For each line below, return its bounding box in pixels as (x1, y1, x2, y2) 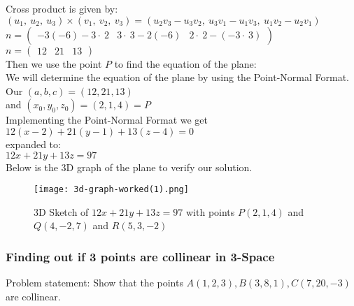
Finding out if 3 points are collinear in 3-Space (6, 247, 275, 265)
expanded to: (6, 136, 61, 151)
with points (186, 204, 235, 219)
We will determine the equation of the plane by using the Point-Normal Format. (6, 70, 349, 85)
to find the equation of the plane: (114, 56, 257, 71)
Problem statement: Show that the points (6, 275, 183, 290)
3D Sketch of (34, 204, 89, 219)
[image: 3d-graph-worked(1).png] (34, 184, 189, 195)
